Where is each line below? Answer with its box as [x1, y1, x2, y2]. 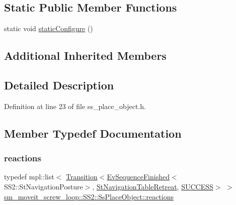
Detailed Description [4, 77, 114, 92]
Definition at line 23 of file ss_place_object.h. [4, 100, 146, 111]
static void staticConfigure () [4, 23, 93, 34]
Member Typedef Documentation [4, 125, 182, 141]
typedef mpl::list [4, 171, 54, 182]
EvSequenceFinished [107, 171, 170, 182]
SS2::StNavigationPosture [4, 181, 83, 191]
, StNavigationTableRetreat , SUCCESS [92, 181, 213, 191]
